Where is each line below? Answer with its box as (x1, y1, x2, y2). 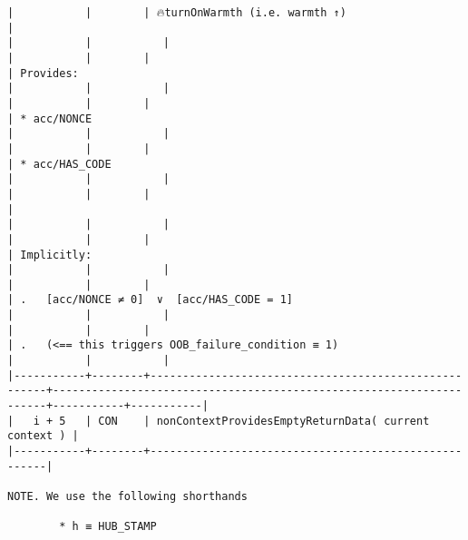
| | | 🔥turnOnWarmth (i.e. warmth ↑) (7, 6, 346, 19)
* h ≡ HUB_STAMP (59, 520, 157, 534)
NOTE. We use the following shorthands (7, 490, 248, 503)
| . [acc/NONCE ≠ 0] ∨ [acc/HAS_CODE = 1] (7, 293, 293, 307)
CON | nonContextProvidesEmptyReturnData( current (98, 414, 430, 427)
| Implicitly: (7, 248, 93, 261)
